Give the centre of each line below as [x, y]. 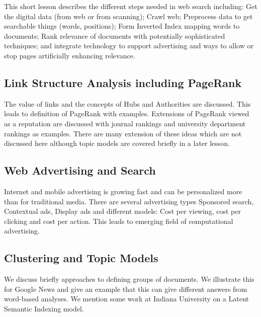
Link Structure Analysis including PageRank [123, 82]
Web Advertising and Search [80, 170]
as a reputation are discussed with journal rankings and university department [125, 123]
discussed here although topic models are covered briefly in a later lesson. [117, 143]
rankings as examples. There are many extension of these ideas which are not [123, 133]
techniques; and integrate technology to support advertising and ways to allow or [129, 46]
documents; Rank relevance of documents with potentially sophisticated [115, 35]
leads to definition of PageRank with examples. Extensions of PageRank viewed [127, 113]
